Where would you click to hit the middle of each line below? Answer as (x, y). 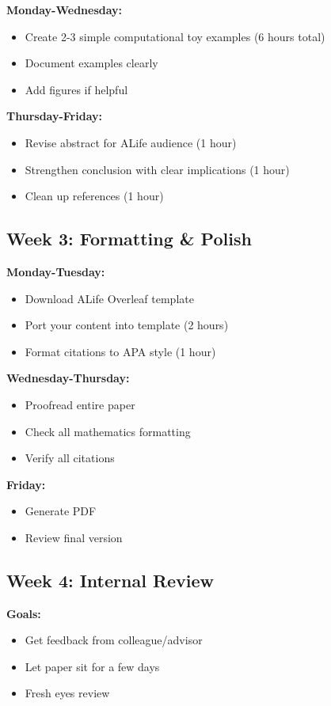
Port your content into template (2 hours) (127, 325)
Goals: (24, 613)
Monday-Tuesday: (56, 271)
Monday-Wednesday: (65, 9)
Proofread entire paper (80, 404)
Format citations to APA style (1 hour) (120, 351)
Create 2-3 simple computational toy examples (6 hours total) (175, 36)
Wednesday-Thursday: (68, 378)
